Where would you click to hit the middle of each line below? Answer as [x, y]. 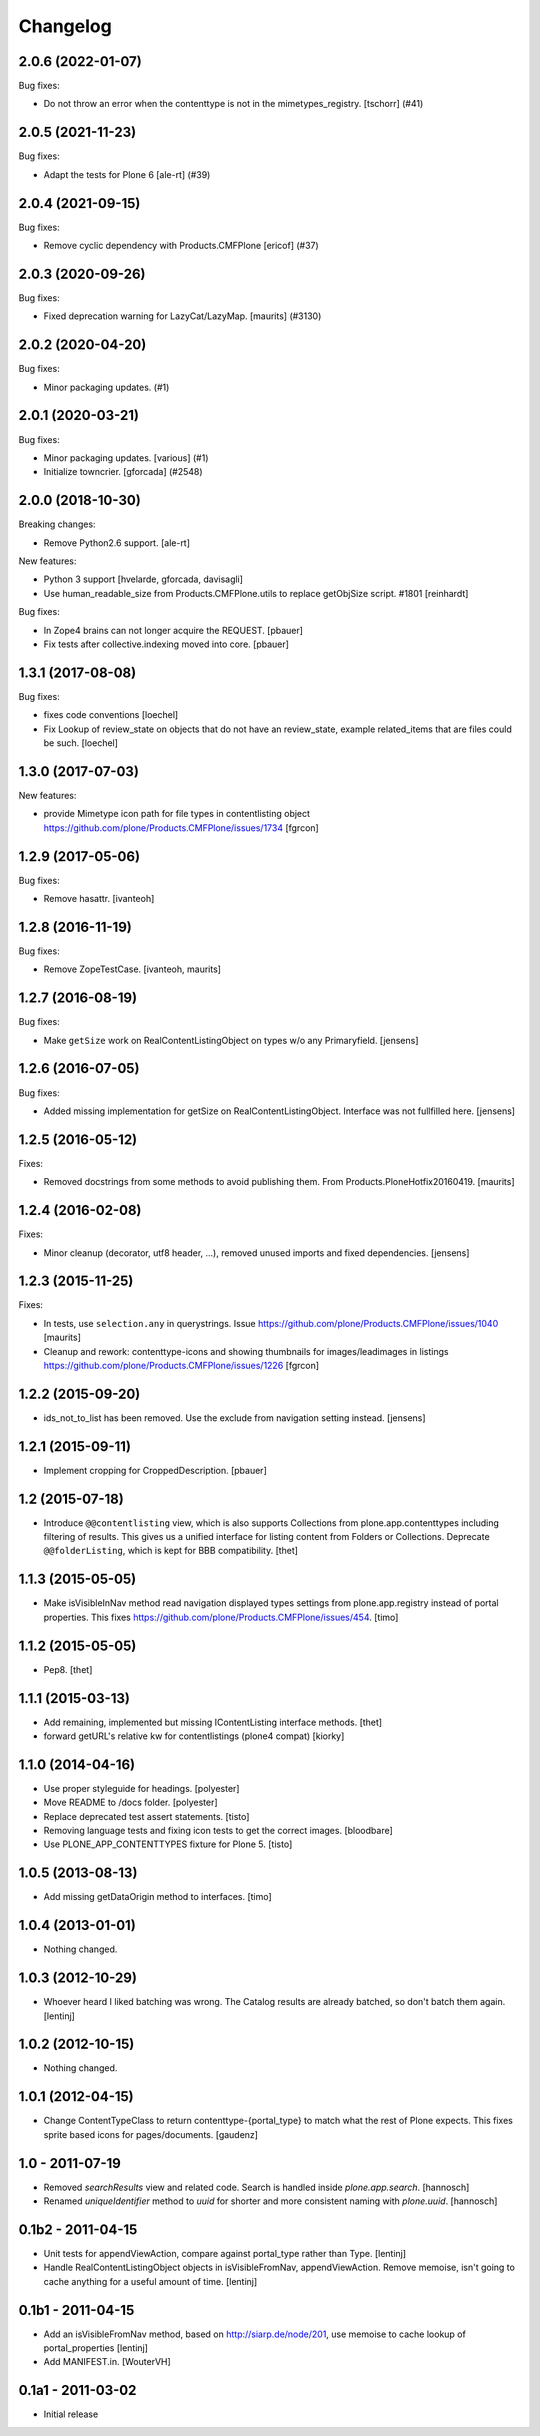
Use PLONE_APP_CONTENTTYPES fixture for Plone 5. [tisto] [168, 1844]
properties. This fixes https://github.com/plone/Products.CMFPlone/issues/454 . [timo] [221, 1617]
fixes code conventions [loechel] [111, 715]
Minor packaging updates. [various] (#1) [126, 457]
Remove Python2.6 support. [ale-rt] [116, 542]
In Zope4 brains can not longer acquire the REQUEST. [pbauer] [173, 630]
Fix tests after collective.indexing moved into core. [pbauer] [166, 644]
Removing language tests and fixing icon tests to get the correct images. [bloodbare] [218, 1831]
